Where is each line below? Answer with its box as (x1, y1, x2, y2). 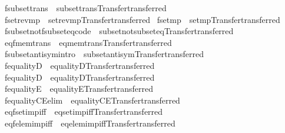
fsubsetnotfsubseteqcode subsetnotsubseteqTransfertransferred (4, 25, 234, 37)
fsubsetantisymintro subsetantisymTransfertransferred (4, 48, 204, 60)
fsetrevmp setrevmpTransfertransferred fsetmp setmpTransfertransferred (4, 13, 280, 25)
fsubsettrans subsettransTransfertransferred (4, 2, 167, 14)
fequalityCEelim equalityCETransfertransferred (4, 94, 180, 106)
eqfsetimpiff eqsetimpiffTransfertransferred (4, 105, 163, 118)
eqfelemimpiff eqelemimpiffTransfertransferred (4, 117, 175, 129)
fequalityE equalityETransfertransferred (4, 82, 154, 95)
